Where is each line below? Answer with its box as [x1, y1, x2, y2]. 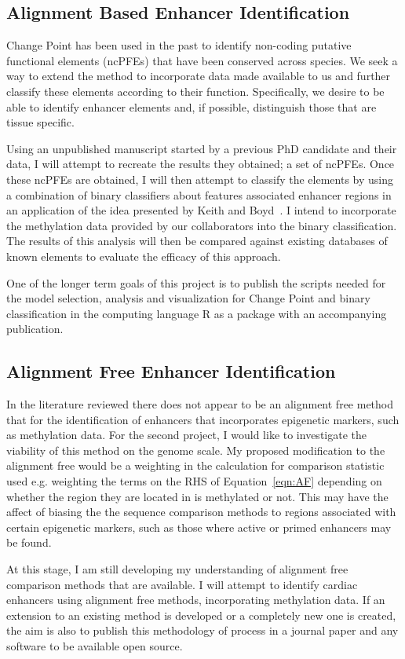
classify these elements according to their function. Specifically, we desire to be [6, 82, 385, 99]
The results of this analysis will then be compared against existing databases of [6, 232, 388, 249]
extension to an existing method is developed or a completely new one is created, [6, 606, 396, 623]
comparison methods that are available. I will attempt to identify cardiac [6, 576, 358, 592]
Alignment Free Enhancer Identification [6, 359, 336, 383]
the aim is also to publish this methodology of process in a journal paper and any [6, 622, 399, 639]
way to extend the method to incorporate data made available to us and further [6, 68, 391, 84]
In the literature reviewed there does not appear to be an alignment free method [6, 396, 394, 412]
